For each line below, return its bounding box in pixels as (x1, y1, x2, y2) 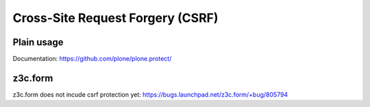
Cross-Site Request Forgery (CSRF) (12, 10, 219, 25)
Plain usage (12, 36, 64, 48)
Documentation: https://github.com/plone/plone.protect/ (12, 55, 172, 63)
